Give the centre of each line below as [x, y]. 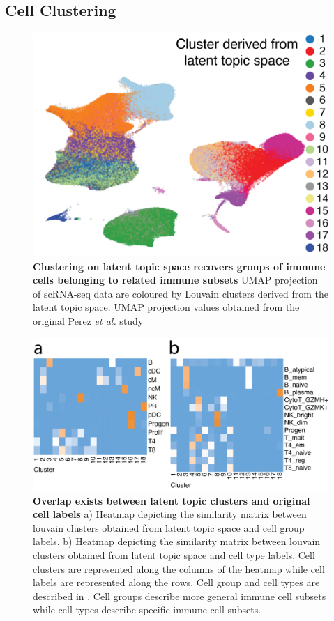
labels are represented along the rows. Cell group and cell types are [176, 582]
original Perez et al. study [88, 320]
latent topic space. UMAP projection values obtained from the [166, 307]
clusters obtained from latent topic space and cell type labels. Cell [174, 554]
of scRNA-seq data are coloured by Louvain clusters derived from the [181, 293]
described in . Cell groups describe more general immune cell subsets [180, 596]
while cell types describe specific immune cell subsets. [147, 609]
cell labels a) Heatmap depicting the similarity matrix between [170, 514]
